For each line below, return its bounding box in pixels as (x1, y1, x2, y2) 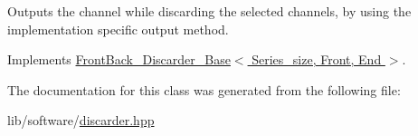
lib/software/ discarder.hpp (7, 111, 155, 130)
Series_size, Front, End (252, 50, 382, 69)
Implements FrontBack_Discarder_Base (7, 50, 231, 69)
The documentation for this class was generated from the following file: (7, 80, 401, 99)
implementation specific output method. (7, 19, 229, 38)
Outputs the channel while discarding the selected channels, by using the (7, 2, 412, 20)
